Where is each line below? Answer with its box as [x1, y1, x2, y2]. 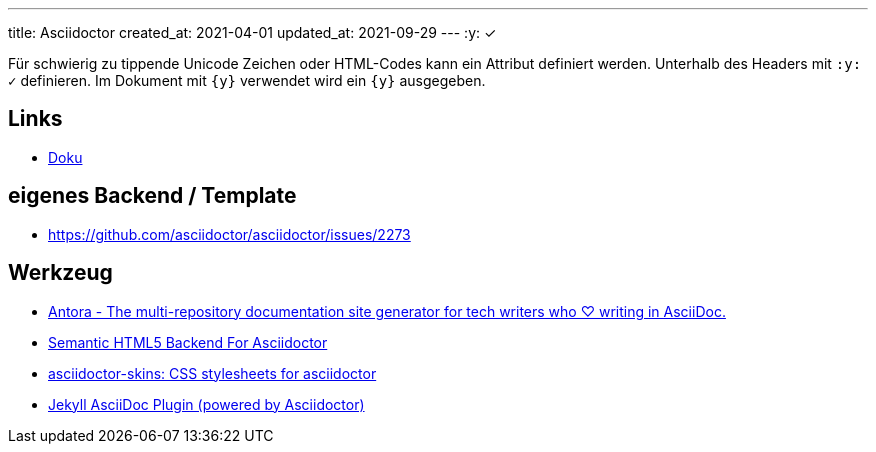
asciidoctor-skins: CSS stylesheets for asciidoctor [48, 364, 377, 382]
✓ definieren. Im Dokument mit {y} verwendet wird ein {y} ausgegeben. [8, 72, 486, 89]
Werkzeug [8, 260, 113, 286]
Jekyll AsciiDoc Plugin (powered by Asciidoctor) [48, 395, 365, 413]
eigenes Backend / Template [8, 183, 297, 209]
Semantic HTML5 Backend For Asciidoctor [48, 333, 328, 351]
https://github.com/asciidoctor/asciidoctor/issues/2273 [48, 225, 411, 243]
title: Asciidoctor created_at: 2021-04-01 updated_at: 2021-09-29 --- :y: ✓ [8, 24, 497, 41]
